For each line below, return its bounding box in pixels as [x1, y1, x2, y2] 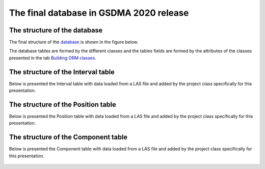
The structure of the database [9, 26, 103, 34]
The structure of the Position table [9, 100, 116, 109]
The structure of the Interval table [9, 68, 115, 76]
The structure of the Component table [9, 133, 128, 141]
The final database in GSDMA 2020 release [9, 7, 189, 18]
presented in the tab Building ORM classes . [9, 55, 97, 61]
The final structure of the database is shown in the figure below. [9, 39, 138, 45]
